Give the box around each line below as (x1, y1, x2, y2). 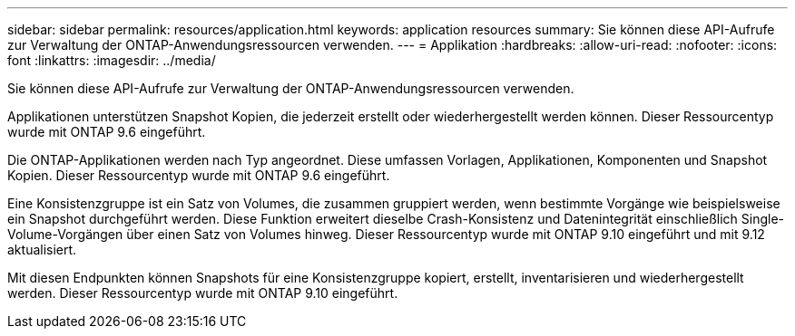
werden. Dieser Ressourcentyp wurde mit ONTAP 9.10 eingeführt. (7, 285, 398, 301)
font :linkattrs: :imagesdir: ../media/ (7, 53, 216, 68)
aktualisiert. (7, 242, 77, 257)
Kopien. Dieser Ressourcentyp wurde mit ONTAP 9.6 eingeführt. (7, 168, 390, 183)
